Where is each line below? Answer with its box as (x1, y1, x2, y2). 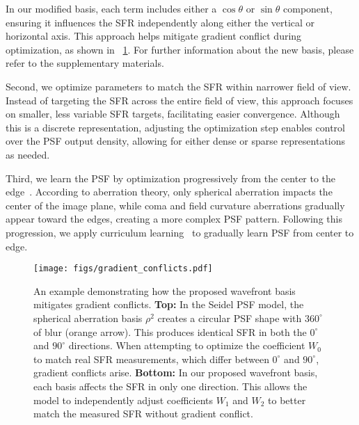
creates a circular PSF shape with (157, 310, 302, 325)
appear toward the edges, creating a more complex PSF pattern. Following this (6, 211, 342, 226)
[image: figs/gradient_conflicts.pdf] (33, 264, 213, 274)
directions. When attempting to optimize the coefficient (68, 338, 305, 353)
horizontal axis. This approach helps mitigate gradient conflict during (6, 29, 302, 43)
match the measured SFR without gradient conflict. (33, 406, 253, 421)
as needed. (6, 147, 50, 161)
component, (283, 1, 333, 15)
